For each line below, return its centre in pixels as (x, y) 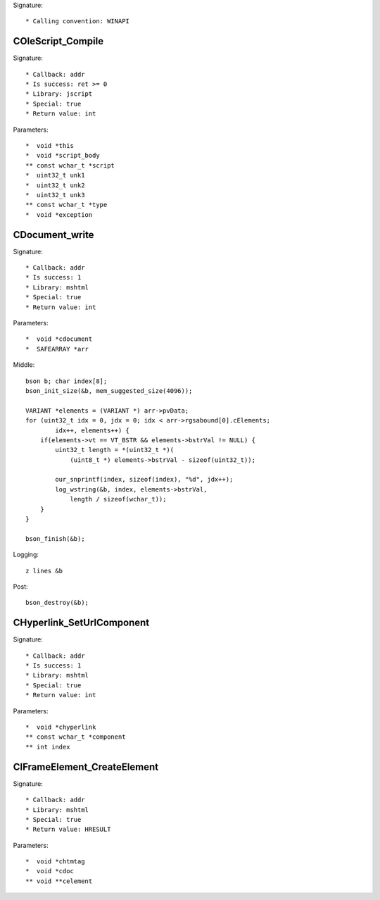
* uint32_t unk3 (55, 195)
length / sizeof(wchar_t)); (118, 499)
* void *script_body (63, 156)
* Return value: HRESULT (68, 830)
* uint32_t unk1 (55, 175)
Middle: (24, 365)
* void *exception (59, 214)
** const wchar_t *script (70, 165)
